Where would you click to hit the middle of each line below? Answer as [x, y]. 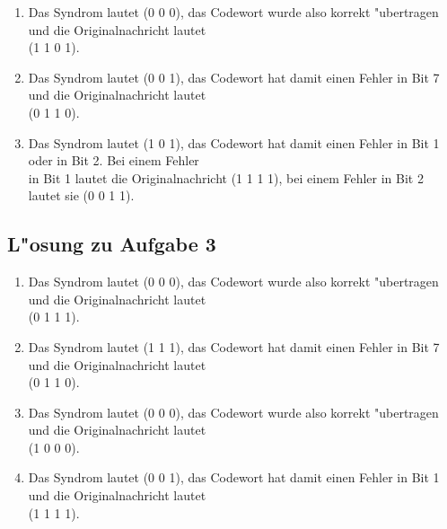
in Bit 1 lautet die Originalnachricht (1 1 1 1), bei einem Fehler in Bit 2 [226, 177]
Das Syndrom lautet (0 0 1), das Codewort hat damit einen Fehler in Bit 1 [234, 477]
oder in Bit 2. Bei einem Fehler [114, 160]
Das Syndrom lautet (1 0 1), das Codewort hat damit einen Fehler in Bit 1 [234, 142]
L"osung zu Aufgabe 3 [112, 244]
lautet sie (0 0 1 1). [81, 195]
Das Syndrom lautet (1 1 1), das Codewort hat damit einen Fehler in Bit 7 [234, 346]
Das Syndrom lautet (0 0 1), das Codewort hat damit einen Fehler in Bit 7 [234, 77]
